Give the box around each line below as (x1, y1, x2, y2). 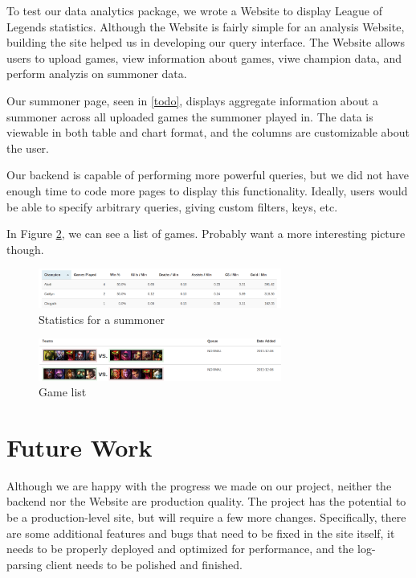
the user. (6, 139, 50, 156)
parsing (6, 555, 43, 572)
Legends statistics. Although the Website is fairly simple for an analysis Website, (6, 18, 405, 35)
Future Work (6, 430, 153, 463)
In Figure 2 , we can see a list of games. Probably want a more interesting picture (6, 225, 406, 242)
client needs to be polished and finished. (46, 555, 243, 572)
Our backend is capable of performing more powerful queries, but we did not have (6, 166, 409, 183)
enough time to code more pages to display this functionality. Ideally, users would (6, 182, 408, 199)
